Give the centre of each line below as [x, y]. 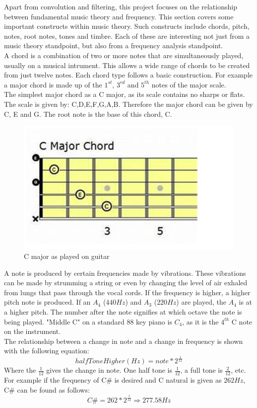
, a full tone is [201, 370]
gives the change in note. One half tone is [109, 370]
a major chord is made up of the [53, 84]
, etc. [238, 370]
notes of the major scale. [189, 84]
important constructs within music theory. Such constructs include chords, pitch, [127, 26]
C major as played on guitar [67, 256]
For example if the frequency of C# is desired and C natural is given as [113, 380]
